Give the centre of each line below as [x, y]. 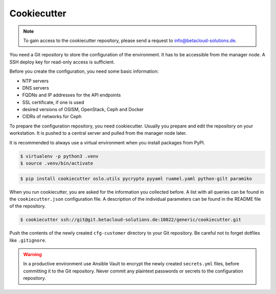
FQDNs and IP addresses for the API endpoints [72, 95]
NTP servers [35, 81]
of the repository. [28, 206]
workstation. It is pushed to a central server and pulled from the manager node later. [98, 133]
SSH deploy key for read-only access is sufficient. [62, 62]
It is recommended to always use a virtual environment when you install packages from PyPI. [107, 142]
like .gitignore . [28, 240]
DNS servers [36, 88]
